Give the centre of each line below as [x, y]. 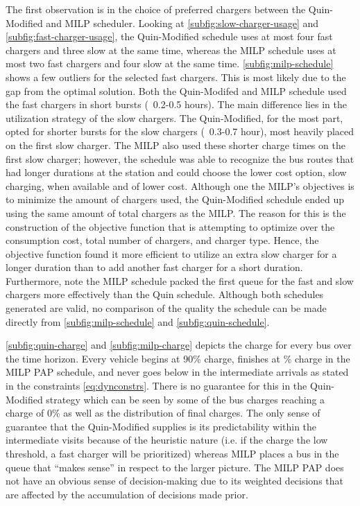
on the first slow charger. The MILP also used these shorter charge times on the [175, 145]
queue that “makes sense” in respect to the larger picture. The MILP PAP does [175, 467]
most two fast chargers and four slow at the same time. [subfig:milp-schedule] [170, 63]
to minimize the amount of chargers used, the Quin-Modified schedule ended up [175, 199]
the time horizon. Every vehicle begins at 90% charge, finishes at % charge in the [178, 358]
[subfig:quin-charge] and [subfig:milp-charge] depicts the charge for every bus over [179, 345]
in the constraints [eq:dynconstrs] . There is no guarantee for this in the [156, 386]
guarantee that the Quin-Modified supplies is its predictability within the [161, 426]
